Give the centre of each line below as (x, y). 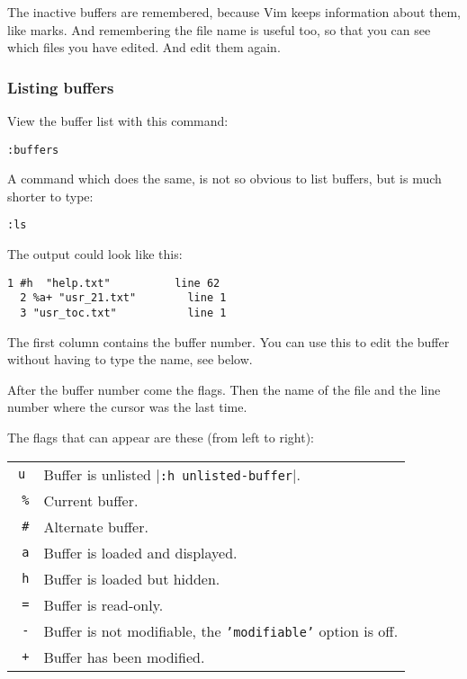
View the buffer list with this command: (118, 121)
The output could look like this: (95, 254)
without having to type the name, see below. (130, 359)
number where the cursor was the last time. (127, 407)
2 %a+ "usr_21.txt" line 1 (123, 298)
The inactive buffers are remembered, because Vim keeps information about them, (234, 12)
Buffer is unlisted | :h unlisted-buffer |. (172, 474)
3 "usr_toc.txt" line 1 (123, 313)
